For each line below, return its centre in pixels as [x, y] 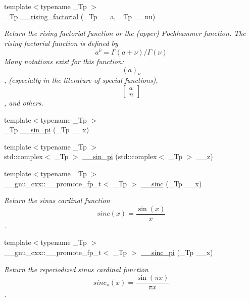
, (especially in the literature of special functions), [81, 80]
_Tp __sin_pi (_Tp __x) [47, 130]
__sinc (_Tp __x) [171, 183]
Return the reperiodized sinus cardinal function [76, 269]
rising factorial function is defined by [61, 43]
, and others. [24, 103]
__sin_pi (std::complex [120, 156]
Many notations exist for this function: [64, 61]
